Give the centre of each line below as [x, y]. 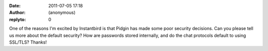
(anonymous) [62, 13]
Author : [17, 13]
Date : [15, 6]
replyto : [18, 19]
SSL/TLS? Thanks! [28, 42]
